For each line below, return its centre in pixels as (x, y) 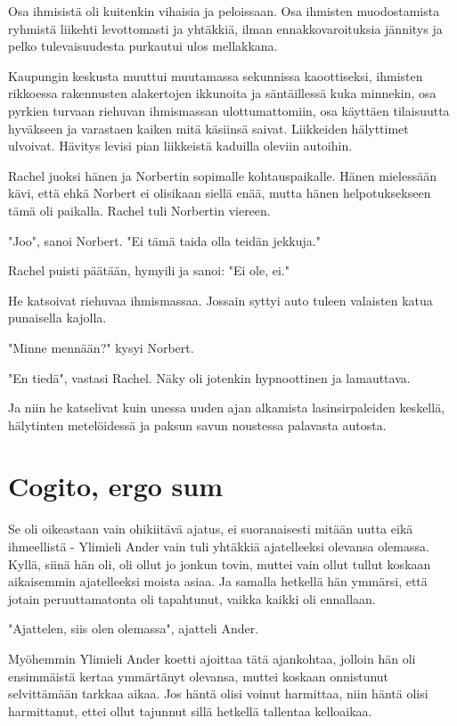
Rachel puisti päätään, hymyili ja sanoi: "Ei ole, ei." (149, 270)
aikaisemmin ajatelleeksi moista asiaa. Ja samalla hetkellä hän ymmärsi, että (218, 581)
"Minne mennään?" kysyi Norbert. (101, 347)
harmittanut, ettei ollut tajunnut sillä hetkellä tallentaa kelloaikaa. (190, 710)
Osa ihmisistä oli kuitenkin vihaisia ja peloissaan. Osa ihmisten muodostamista (224, 11)
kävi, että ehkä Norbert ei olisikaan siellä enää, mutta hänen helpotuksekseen (220, 193)
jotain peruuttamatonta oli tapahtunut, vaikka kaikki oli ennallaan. (192, 598)
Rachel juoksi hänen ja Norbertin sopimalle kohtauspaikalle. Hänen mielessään (222, 175)
